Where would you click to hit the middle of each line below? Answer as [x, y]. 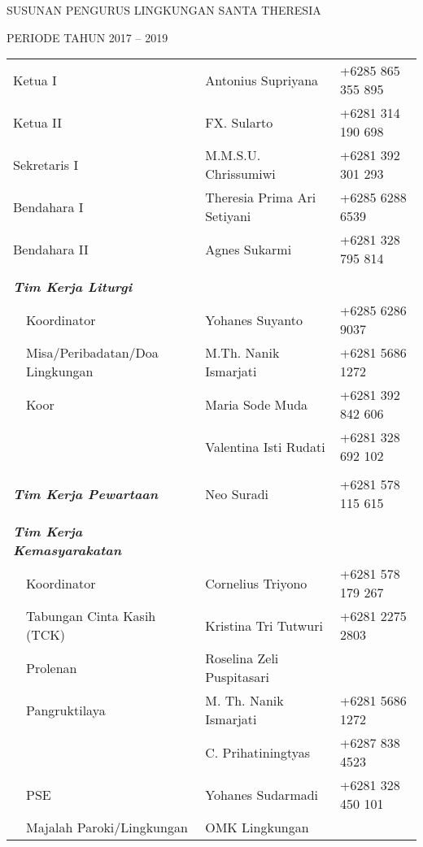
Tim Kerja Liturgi [73, 287]
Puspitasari [237, 677]
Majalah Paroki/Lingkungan [107, 827]
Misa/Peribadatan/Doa [92, 353]
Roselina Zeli [242, 658]
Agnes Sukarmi [249, 249]
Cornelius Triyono [256, 583]
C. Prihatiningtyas [258, 752]
